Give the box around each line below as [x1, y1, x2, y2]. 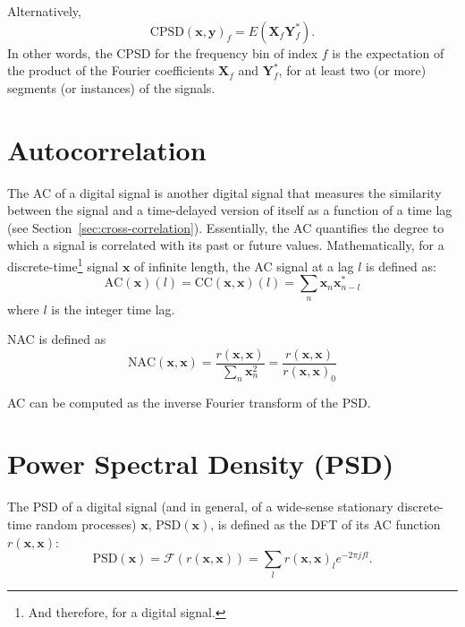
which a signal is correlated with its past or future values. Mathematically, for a [7, 236, 444, 254]
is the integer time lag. [51, 299, 175, 318]
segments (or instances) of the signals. [7, 78, 216, 97]
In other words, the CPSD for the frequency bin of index [7, 43, 318, 62]
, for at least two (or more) [278, 61, 427, 80]
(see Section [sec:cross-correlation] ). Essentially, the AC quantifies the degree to [7, 218, 444, 236]
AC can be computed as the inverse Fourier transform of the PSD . [7, 392, 371, 411]
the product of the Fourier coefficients [7, 61, 215, 80]
